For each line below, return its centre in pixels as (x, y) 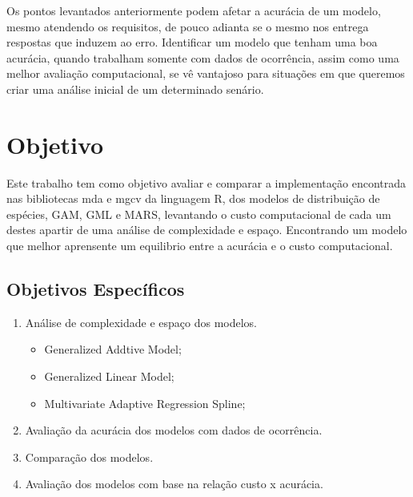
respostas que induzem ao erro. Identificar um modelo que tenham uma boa (192, 42)
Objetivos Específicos (96, 289)
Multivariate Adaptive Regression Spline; (145, 403)
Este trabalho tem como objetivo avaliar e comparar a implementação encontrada (206, 182)
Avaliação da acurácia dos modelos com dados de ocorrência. (174, 430)
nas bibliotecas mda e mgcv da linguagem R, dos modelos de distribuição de (193, 198)
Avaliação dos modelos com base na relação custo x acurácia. (174, 484)
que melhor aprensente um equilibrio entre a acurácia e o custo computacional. (200, 246)
